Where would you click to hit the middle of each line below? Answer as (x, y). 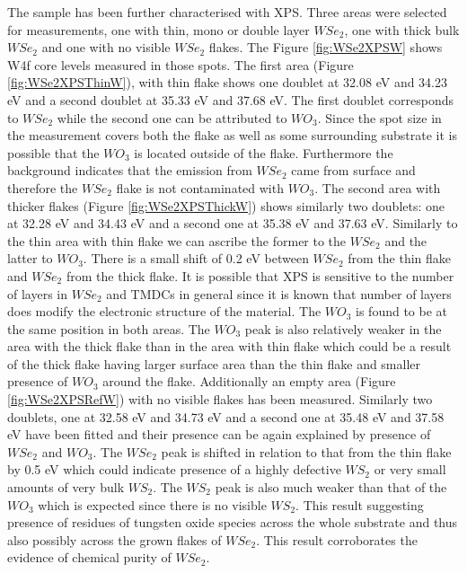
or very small (410, 469)
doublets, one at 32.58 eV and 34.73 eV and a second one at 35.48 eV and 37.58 (226, 416)
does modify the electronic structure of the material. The (164, 311)
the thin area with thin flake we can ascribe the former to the (177, 240)
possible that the (53, 152)
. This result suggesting (360, 504)
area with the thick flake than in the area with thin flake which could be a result (229, 346)
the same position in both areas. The (109, 328)
